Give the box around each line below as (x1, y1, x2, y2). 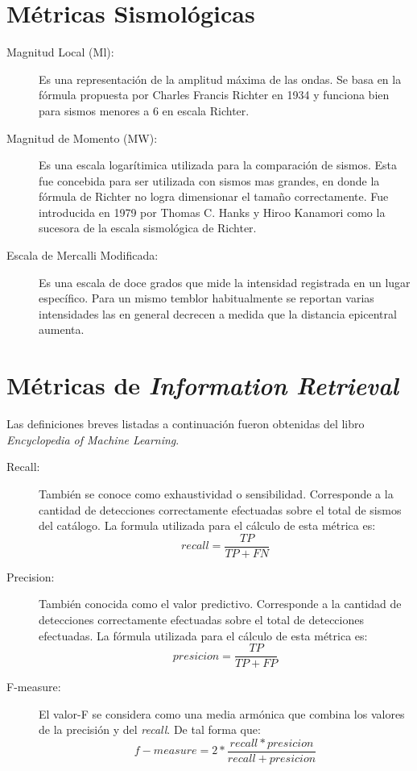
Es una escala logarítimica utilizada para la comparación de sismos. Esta (39, 156, 398, 173)
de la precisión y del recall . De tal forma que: (39, 721, 261, 738)
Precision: (6, 568, 55, 585)
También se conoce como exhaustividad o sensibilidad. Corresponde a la (39, 485, 394, 502)
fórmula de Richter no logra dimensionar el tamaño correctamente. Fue (39, 188, 389, 205)
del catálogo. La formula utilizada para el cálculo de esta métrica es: (39, 517, 376, 534)
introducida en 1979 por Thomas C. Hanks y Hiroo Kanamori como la (39, 203, 386, 220)
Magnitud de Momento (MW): (6, 129, 158, 146)
